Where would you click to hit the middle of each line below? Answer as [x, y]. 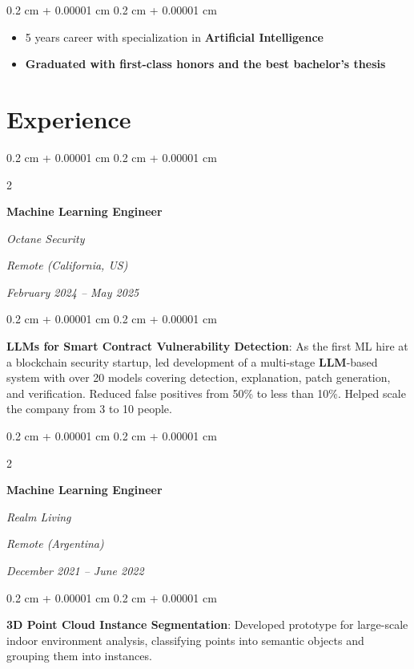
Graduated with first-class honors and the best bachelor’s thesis [205, 64]
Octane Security [46, 238]
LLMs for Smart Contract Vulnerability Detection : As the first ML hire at [207, 346]
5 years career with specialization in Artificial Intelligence [174, 36]
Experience [69, 118]
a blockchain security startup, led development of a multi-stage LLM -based [192, 361]
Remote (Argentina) [55, 543]
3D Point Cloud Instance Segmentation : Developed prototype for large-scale [207, 624]
